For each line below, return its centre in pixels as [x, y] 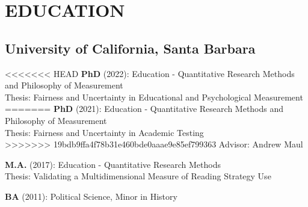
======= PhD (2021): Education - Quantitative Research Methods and [144, 109]
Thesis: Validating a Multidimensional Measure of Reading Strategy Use [138, 176]
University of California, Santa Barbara [130, 48]
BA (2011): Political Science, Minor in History [91, 196]
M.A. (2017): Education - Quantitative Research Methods [113, 164]
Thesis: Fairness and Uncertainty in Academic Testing [104, 132]
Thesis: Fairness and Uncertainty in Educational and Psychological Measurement [154, 97]
